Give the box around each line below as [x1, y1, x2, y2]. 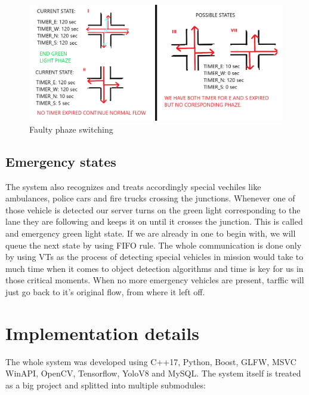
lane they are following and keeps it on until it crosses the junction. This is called [5, 215, 303, 228]
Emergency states [5, 152, 116, 170]
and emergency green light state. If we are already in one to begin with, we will [5, 226, 296, 239]
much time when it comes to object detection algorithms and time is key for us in [5, 262, 304, 274]
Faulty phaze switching [29, 123, 113, 135]
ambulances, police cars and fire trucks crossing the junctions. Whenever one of [5, 192, 295, 204]
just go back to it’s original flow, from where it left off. [5, 285, 205, 298]
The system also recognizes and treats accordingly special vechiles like [5, 180, 261, 192]
